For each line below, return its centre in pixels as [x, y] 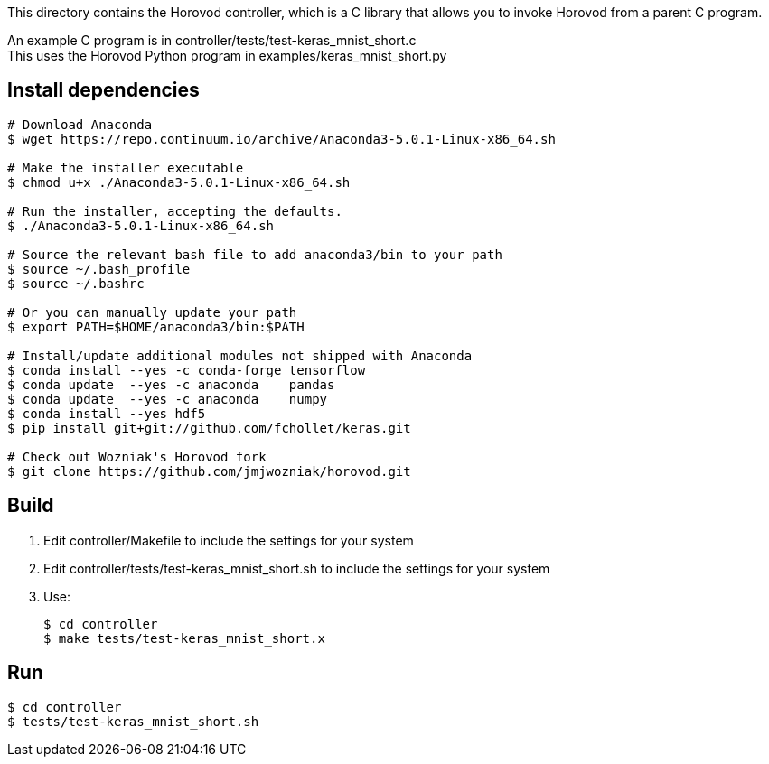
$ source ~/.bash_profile [99, 269]
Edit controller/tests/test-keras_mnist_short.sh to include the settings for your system [297, 568]
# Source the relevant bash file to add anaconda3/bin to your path [255, 254]
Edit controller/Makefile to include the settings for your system [229, 540]
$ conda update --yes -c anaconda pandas [171, 384]
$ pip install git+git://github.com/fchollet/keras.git [209, 428]
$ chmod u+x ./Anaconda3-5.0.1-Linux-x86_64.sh [179, 182]
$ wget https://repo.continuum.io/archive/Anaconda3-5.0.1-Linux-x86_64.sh [281, 139]
